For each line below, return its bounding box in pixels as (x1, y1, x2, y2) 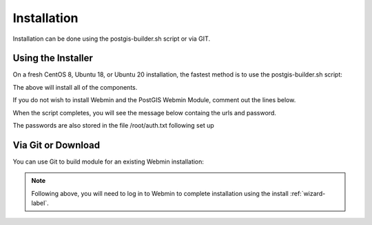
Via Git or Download (12, 139, 100, 151)
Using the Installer (12, 52, 93, 64)
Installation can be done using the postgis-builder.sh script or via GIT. (12, 35, 210, 43)
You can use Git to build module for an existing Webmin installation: (12, 157, 205, 166)
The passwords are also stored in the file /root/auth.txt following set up (12, 121, 215, 130)
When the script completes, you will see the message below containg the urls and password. (12, 108, 277, 117)
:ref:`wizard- (289, 189, 326, 197)
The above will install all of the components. (12, 83, 138, 91)
